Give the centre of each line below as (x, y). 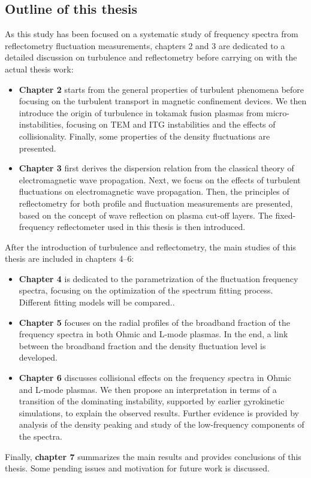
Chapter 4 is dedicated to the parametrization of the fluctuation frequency (158, 278)
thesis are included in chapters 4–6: (70, 258)
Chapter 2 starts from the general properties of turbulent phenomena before (161, 89)
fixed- (286, 215)
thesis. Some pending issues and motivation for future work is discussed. (137, 468)
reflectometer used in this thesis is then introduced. (151, 227)
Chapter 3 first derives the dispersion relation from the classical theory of (156, 168)
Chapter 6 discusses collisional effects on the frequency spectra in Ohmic (155, 378)
